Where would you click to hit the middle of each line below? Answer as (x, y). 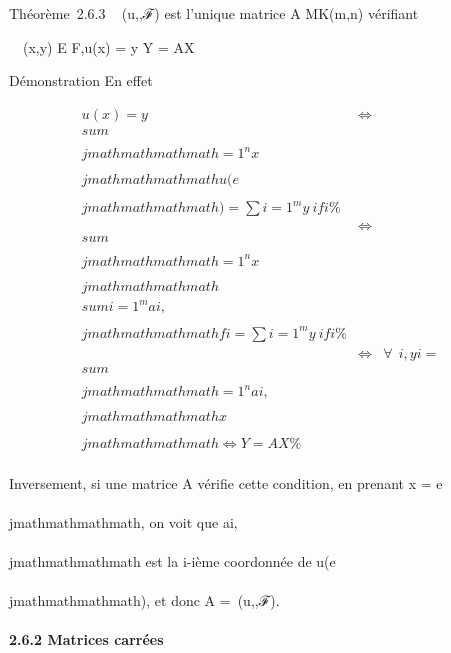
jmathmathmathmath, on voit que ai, (123, 521)
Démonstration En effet (81, 80)
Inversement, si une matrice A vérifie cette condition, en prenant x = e (226, 482)
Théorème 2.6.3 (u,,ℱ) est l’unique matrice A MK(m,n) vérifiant (214, 13)
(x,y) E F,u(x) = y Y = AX (108, 46)
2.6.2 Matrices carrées (86, 639)
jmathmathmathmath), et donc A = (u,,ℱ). (144, 600)
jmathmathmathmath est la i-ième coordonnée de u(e (172, 560)
